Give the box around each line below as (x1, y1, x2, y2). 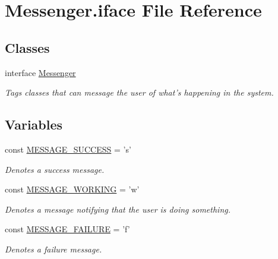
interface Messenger (5, 66, 76, 78)
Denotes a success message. (5, 163, 105, 175)
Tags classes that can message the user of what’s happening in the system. (5, 86, 274, 99)
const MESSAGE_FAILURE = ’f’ (5, 223, 130, 235)
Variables (5, 115, 63, 134)
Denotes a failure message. (5, 242, 102, 255)
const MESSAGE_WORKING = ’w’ (5, 183, 140, 195)
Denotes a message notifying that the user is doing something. (5, 203, 231, 215)
